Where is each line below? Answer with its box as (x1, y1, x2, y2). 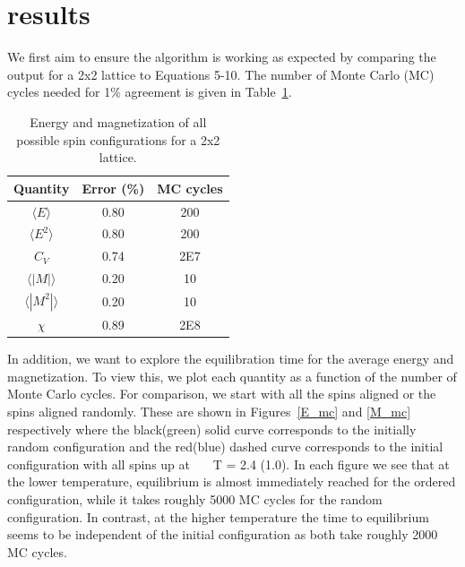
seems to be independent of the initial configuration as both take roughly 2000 (7, 525, 438, 544)
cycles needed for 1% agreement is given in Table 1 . (7, 82, 292, 101)
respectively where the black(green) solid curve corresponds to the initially (7, 419, 417, 438)
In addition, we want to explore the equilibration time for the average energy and (7, 349, 454, 368)
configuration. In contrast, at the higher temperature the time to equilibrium (7, 507, 429, 526)
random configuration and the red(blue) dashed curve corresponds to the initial (7, 437, 443, 456)
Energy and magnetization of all (30, 112, 207, 131)
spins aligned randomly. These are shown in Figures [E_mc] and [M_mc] (7, 402, 411, 421)
